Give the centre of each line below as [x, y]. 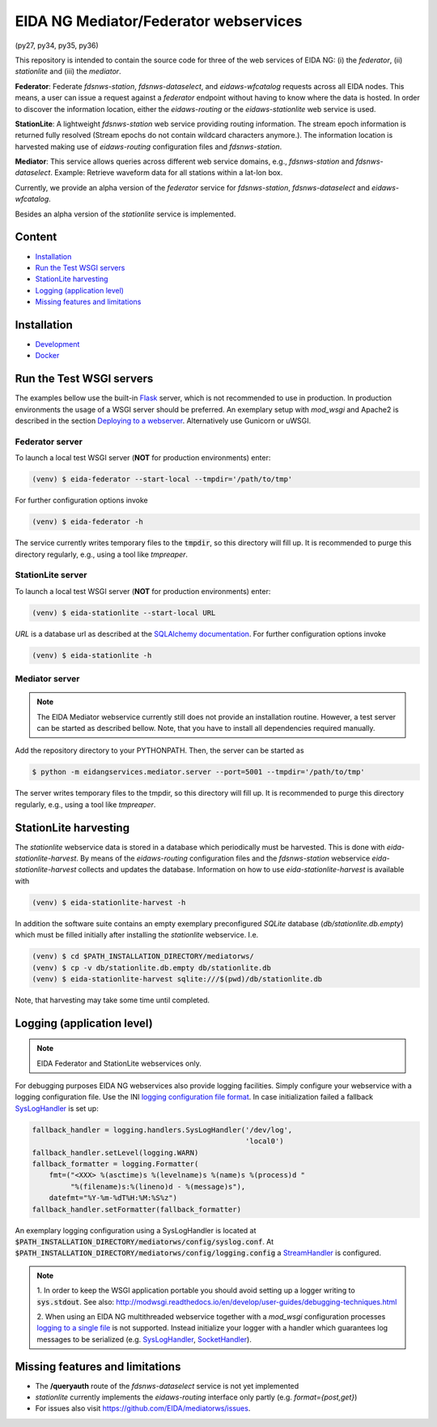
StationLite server [51, 575]
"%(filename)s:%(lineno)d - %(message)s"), [158, 1186]
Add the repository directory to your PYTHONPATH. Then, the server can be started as [159, 750]
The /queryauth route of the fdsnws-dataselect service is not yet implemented [167, 1386]
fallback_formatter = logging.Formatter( [115, 1164]
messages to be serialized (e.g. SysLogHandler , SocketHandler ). [144, 1339]
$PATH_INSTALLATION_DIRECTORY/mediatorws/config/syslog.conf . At [144, 1241]
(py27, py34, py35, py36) [57, 45]
